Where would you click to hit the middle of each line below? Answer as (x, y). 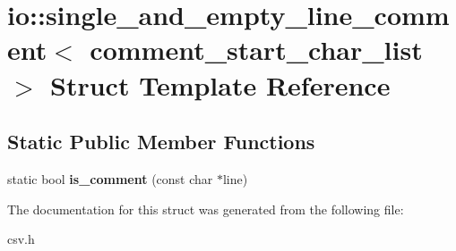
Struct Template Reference (220, 84)
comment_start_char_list (256, 50)
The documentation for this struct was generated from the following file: (206, 209)
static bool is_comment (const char (110, 178)
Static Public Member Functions (161, 142)
